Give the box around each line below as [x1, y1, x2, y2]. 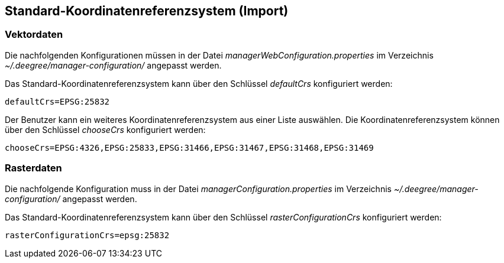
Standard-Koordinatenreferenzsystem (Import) [5, 4, 289, 18]
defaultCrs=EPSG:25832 [5, 96, 110, 106]
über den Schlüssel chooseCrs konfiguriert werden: [5, 124, 206, 135]
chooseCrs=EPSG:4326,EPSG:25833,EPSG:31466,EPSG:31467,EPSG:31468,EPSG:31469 [5, 142, 374, 152]
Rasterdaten [5, 162, 62, 174]
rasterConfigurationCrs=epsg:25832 [5, 230, 170, 240]
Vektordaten [5, 28, 63, 41]
